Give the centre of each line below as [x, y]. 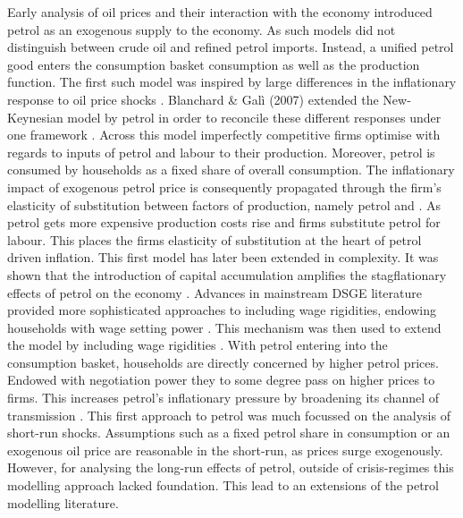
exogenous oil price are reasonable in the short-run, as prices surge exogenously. [225, 450]
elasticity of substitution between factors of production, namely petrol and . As [224, 204]
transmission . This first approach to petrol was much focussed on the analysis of [229, 415]
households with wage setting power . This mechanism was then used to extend [224, 327]
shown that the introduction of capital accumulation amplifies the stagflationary [227, 274]
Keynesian [35, 117]
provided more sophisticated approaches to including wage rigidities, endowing [222, 310]
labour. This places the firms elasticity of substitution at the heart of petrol [215, 239]
